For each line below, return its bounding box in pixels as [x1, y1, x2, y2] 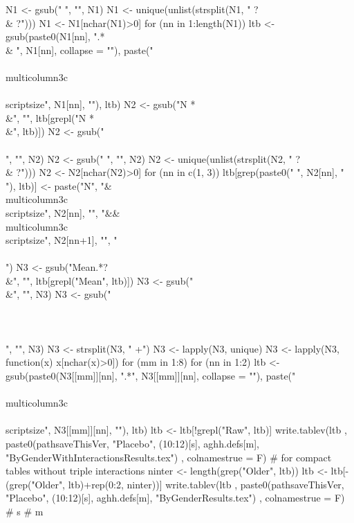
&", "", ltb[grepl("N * [6, 110, 94, 125]
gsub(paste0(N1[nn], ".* [6, 29, 105, 44]
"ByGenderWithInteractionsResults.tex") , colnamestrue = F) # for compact [6, 450, 332, 464]
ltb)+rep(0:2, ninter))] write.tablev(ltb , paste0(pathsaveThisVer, [68, 477, 344, 491]
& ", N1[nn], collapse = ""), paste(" [6, 42, 153, 57]
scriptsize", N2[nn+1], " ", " [6, 233, 118, 247]
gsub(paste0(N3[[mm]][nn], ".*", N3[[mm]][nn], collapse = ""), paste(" [6, 369, 296, 383]
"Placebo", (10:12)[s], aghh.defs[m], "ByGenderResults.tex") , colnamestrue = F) [6, 490, 345, 505]
